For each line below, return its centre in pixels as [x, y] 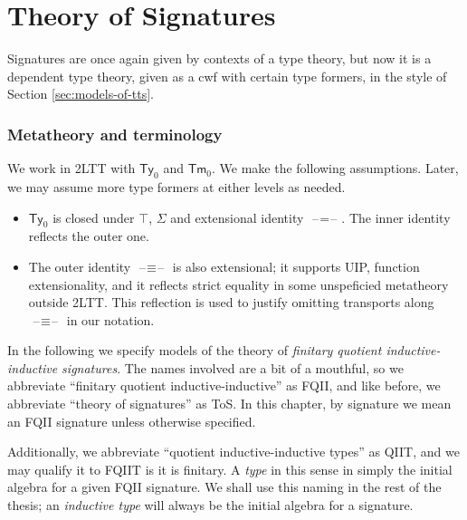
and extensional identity [237, 217]
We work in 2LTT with [71, 168]
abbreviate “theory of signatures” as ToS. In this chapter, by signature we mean [229, 404]
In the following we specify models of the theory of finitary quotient [195, 350]
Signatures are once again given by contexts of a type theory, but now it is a [219, 58]
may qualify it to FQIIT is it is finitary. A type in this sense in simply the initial [230, 469]
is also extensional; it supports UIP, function [296, 266]
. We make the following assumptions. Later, [335, 168]
